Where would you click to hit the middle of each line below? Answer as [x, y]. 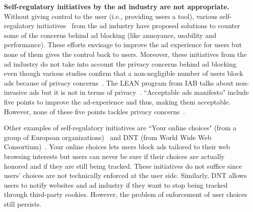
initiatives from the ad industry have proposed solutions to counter [138, 26]
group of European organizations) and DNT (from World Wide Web [108, 137]
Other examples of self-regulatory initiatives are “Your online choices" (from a [120, 128]
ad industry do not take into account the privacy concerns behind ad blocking [120, 63]
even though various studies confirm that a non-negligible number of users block [124, 73]
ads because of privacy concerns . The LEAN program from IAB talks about [119, 82]
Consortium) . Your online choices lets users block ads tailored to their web [117, 147]
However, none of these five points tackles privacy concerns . [95, 111]
